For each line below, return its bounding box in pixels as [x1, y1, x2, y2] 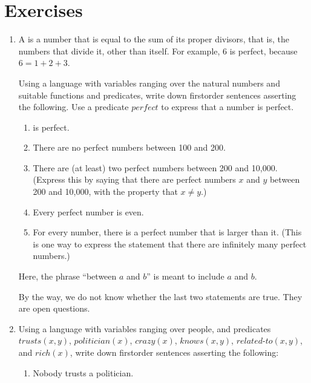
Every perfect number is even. [33, 205, 144, 218]
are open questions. [18, 302, 90, 315]
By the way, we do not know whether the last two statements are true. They [18, 290, 303, 303]
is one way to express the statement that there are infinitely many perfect [33, 237, 307, 250]
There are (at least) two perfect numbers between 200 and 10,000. [33, 161, 278, 174]
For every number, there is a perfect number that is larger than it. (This [33, 226, 302, 238]
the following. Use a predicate [18, 100, 129, 113]
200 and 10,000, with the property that [33, 185, 178, 198]
